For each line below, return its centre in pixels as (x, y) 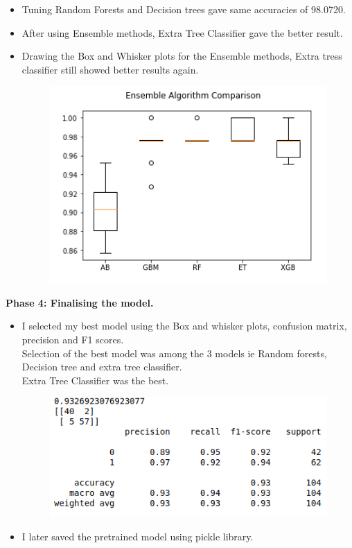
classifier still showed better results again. (110, 69)
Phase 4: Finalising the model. (80, 302)
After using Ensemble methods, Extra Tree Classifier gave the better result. (182, 32)
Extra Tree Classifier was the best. (95, 380)
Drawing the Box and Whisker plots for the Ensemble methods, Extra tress (182, 56)
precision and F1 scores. (73, 340)
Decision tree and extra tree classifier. (102, 367)
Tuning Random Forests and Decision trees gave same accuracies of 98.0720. (184, 9)
